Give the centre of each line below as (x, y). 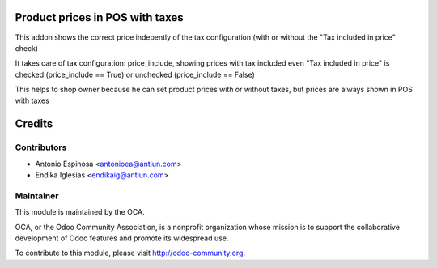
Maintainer (37, 196)
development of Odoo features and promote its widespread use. (122, 238)
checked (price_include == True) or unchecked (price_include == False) (135, 74)
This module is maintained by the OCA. (80, 212)
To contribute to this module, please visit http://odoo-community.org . (130, 253)
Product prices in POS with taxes (99, 17)
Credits (34, 124)
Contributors (41, 147)
